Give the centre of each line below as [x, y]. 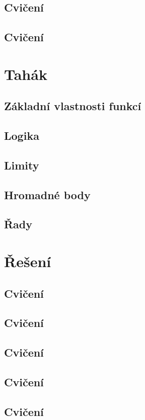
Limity [22, 165]
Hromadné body [47, 194]
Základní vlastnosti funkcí [73, 106]
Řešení [28, 261]
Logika [22, 136]
